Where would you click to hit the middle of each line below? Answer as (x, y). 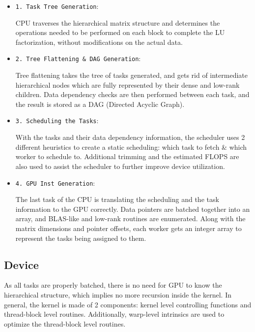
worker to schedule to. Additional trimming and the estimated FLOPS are (127, 156)
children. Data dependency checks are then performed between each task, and (132, 94)
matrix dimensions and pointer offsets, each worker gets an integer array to (128, 228)
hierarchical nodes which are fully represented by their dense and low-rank (127, 84)
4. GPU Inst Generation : (55, 183)
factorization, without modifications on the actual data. (99, 42)
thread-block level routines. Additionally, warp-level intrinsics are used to (114, 314)
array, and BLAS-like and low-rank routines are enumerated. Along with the (130, 218)
